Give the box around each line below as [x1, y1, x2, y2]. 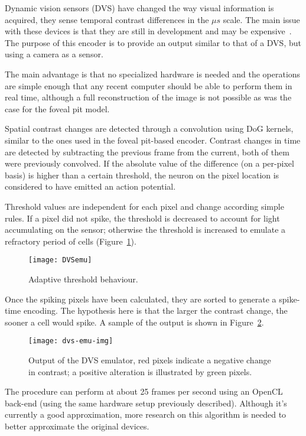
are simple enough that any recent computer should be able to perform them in [5, 79, 292, 92]
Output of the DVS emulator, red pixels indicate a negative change [28, 353, 271, 366]
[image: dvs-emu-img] [28, 337, 113, 346]
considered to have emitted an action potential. [5, 180, 176, 193]
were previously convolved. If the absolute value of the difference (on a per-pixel [5, 157, 294, 170]
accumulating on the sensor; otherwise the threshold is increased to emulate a [5, 223, 286, 236]
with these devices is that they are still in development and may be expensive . [5, 25, 292, 37]
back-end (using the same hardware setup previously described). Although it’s [5, 396, 287, 409]
